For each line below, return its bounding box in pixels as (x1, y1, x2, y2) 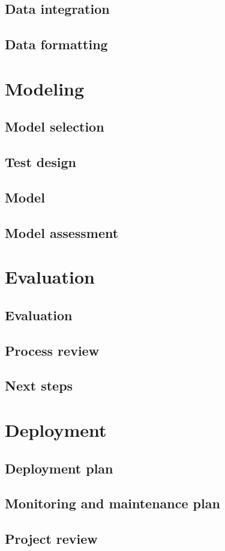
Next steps (5, 376, 73, 395)
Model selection (5, 117, 104, 136)
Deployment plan (5, 458, 113, 477)
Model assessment (5, 223, 119, 242)
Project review (5, 529, 98, 548)
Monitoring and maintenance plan (5, 494, 220, 513)
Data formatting (5, 35, 108, 53)
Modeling (5, 76, 85, 100)
